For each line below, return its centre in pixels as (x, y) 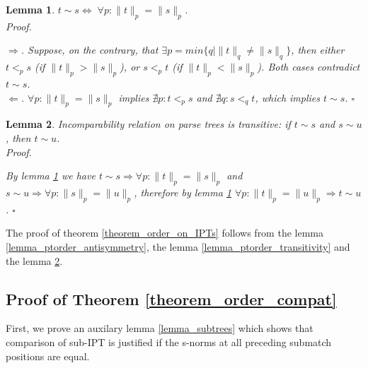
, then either (318, 50)
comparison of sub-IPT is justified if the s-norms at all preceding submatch (169, 342)
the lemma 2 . (34, 260)
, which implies (288, 97)
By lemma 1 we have (51, 176)
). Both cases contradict (309, 67)
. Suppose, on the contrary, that (90, 50)
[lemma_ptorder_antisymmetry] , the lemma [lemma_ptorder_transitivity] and (178, 246)
